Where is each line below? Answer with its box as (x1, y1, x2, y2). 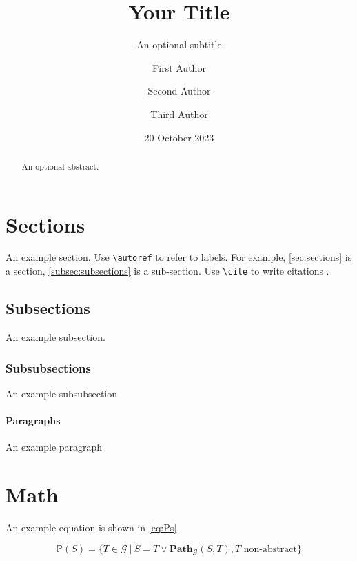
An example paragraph (6, 440, 103, 454)
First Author (152, 60, 206, 75)
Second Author (147, 83, 211, 98)
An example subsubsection (6, 386, 118, 400)
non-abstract (243, 544, 297, 554)
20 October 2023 (144, 130, 214, 144)
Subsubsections (6, 359, 91, 376)
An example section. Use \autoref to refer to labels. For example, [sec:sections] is (6, 250, 352, 264)
